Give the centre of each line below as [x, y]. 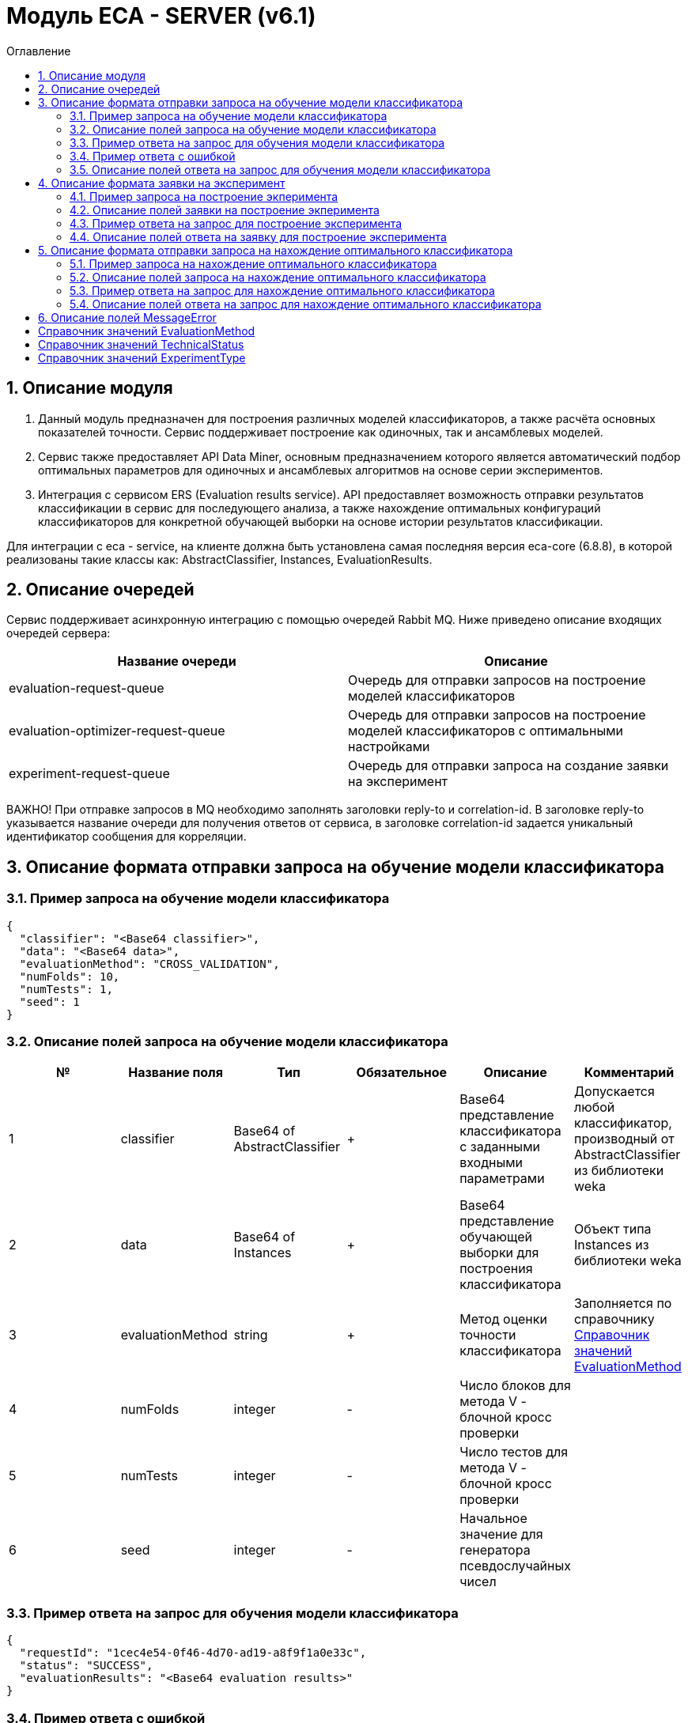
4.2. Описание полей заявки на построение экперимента [225, 210]
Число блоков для [515, 1386]
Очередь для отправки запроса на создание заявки [508, 766]
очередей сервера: [59, 633]
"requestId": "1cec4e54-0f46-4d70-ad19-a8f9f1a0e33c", [193, 1653]
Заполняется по [623, 1304]
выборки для [499, 1253]
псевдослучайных [516, 1566]
